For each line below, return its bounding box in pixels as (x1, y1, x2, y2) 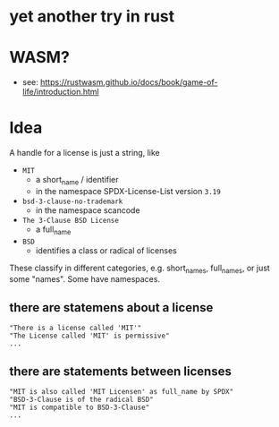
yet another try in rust (9, 6, 175, 27)
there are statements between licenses (9, 363, 232, 379)
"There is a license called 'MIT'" (9, 324, 142, 333)
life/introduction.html (21, 87, 100, 98)
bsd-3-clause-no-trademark (21, 197, 123, 206)
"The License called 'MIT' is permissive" (9, 331, 170, 341)
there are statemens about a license (9, 300, 214, 315)
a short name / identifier (35, 175, 119, 187)
